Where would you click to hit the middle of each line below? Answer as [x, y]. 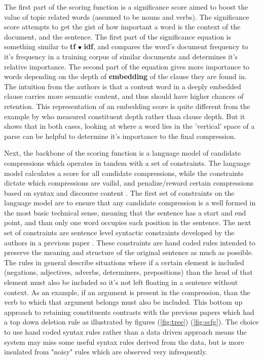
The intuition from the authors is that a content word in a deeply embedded [123, 86]
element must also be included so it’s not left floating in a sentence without [121, 282]
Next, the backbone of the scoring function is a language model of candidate [123, 153]
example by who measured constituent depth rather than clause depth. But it [125, 116]
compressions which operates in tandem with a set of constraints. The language [127, 163]
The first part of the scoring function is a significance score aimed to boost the [126, 7]
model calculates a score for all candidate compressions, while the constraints [124, 173]
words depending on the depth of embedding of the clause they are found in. [125, 76]
